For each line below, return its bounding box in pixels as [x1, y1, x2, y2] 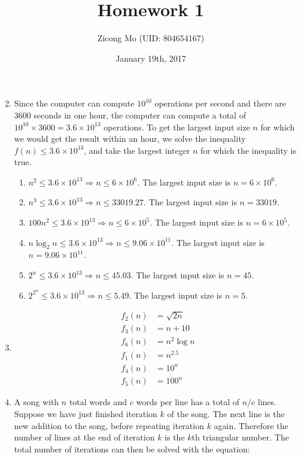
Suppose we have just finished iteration [14, 408, 157, 420]
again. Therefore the [214, 419, 288, 431]
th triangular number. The [191, 431, 289, 443]
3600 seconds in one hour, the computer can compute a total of [14, 108, 246, 121]
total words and [69, 396, 127, 408]
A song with [14, 396, 59, 408]
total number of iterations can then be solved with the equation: [14, 442, 250, 455]
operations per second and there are [154, 97, 287, 110]
